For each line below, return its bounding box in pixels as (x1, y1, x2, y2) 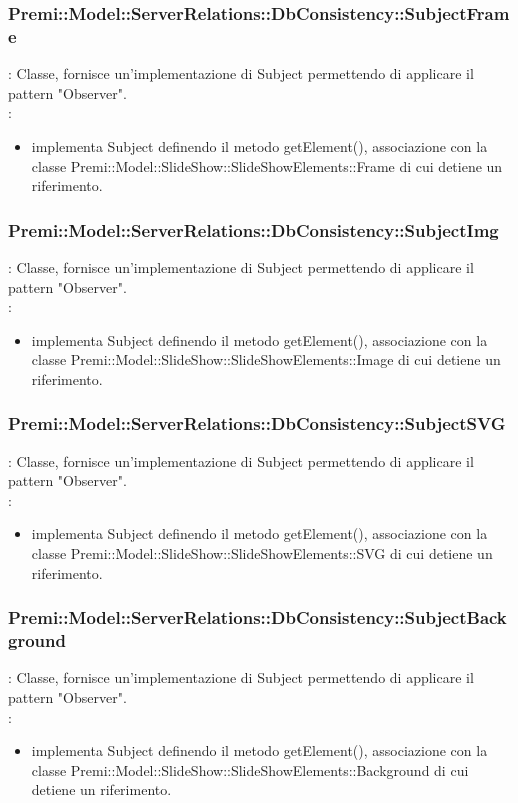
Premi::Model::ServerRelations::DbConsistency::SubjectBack (8, 605, 507, 630)
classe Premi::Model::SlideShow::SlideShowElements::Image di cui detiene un (31, 349, 501, 370)
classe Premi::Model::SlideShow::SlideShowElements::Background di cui (31, 759, 469, 780)
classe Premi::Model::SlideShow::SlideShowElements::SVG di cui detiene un (31, 543, 493, 564)
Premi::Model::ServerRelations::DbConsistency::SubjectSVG (8, 411, 506, 436)
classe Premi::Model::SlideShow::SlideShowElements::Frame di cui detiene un (31, 155, 503, 176)
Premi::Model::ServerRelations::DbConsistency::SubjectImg (8, 217, 499, 242)
